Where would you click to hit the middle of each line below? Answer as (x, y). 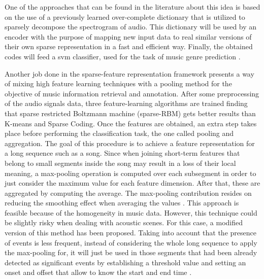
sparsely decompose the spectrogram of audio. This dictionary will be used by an (131, 27)
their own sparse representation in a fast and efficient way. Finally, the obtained (129, 46)
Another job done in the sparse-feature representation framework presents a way (129, 73)
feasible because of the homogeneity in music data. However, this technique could (131, 212)
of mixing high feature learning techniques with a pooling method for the (118, 83)
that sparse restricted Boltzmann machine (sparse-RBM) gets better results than (130, 113)
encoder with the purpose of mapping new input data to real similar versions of (128, 36)
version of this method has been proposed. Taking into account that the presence (130, 233)
